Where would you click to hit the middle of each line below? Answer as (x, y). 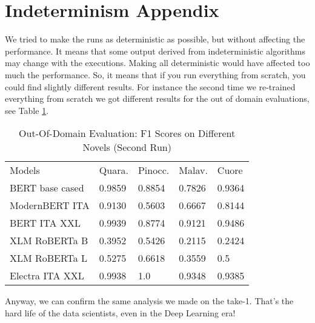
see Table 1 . (27, 110)
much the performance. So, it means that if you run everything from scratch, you (155, 74)
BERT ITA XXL (45, 223)
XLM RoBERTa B (49, 241)
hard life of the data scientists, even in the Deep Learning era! (120, 312)
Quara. (114, 170)
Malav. (193, 170)
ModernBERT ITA (50, 205)
